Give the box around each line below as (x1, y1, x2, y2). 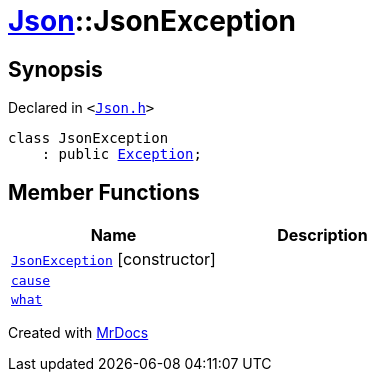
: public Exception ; (41, 146, 202, 163)
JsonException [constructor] (11, 249, 216, 270)
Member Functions (8, 179, 200, 205)
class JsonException (8, 130, 169, 147)
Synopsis (8, 56, 103, 82)
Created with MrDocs (8, 324, 149, 342)
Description (277, 225, 368, 246)
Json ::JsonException (8, 4, 296, 38)
